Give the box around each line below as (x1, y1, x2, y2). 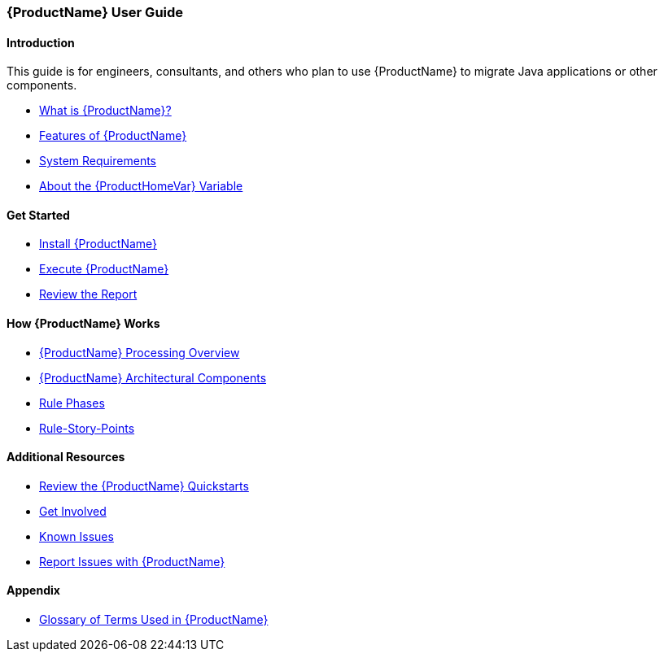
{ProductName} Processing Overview (39, 345, 240, 360)
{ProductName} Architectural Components (39, 370, 267, 385)
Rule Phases (39, 395, 105, 410)
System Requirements (39, 154, 156, 168)
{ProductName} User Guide (7, 4, 184, 20)
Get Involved (39, 503, 107, 518)
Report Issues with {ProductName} (39, 554, 225, 569)
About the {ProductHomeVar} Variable (39, 179, 243, 194)
